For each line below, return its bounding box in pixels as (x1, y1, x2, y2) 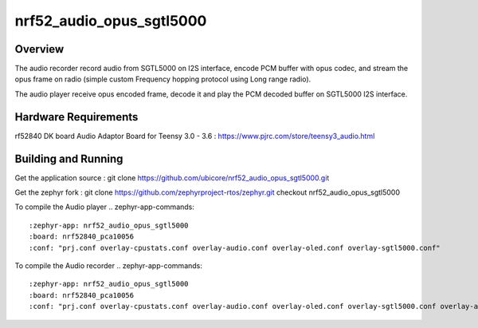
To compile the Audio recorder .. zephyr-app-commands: (14, 261, 203, 271)
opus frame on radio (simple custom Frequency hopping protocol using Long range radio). (14, 74, 311, 84)
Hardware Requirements (14, 110, 139, 124)
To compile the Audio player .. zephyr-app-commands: (14, 202, 195, 211)
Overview (14, 42, 65, 56)
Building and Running (14, 152, 123, 165)
